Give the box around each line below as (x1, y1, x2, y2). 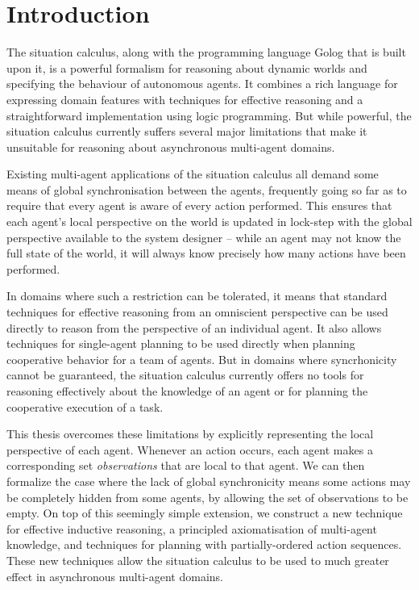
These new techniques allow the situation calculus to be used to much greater (6, 551, 389, 568)
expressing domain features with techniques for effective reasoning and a (6, 90, 363, 107)
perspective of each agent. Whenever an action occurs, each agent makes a (6, 441, 373, 458)
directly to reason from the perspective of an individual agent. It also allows (6, 319, 382, 336)
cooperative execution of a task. (6, 398, 164, 415)
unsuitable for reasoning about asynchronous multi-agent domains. (6, 138, 335, 155)
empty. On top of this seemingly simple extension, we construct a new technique (6, 504, 403, 521)
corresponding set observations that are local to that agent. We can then (6, 457, 365, 474)
